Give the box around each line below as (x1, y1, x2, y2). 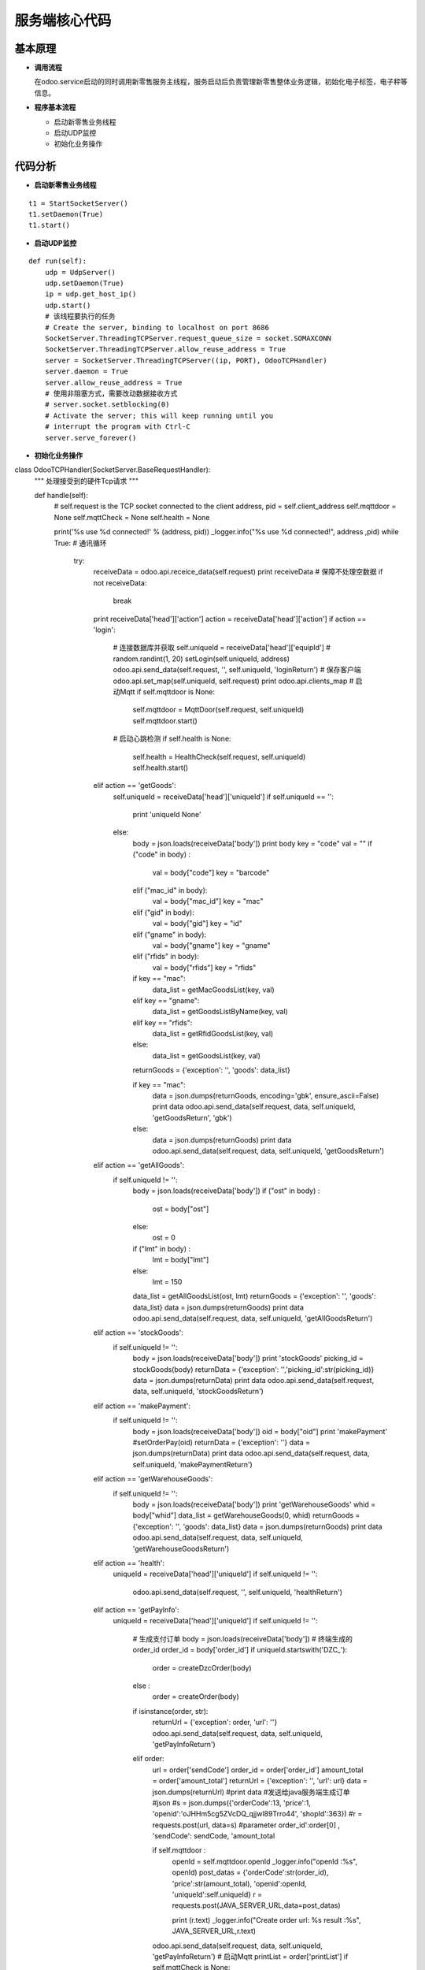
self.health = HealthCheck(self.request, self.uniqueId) (132, 752, 306, 761)
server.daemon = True (44, 367, 129, 376)
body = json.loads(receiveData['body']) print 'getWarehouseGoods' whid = (132, 1500, 376, 1509)
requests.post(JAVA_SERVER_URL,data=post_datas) (172, 1901, 342, 1910)
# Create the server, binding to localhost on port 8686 (44, 323, 269, 332)
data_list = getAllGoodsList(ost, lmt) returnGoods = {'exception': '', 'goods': (132, 1292, 377, 1301)
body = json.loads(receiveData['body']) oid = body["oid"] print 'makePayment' (132, 1426, 388, 1436)
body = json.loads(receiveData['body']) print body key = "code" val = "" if (132, 838, 373, 848)
